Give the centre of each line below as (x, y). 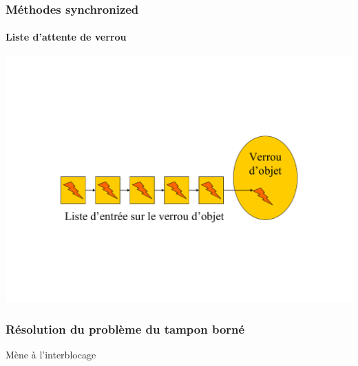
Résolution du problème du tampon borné (125, 329)
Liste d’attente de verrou (66, 37)
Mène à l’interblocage (51, 354)
